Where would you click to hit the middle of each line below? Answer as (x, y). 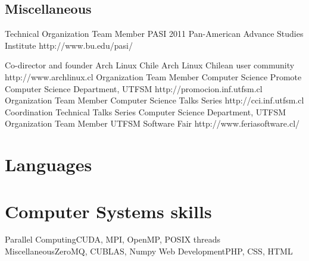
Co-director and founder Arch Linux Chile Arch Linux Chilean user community (150, 65)
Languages (49, 164)
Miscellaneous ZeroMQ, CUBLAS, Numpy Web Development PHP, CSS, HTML (149, 251)
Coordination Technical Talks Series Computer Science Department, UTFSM (146, 111)
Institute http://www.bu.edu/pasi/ (69, 45)
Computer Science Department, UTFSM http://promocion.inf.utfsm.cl (134, 88)
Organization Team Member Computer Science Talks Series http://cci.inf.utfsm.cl (154, 100)
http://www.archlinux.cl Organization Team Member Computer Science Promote (153, 76)
